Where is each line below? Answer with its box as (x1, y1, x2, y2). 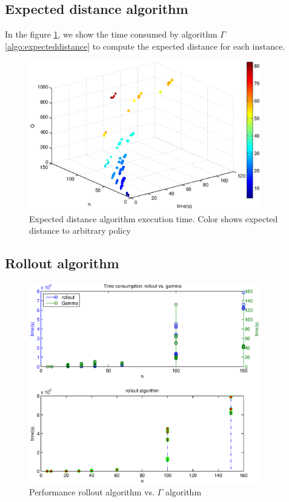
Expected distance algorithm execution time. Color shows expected (29, 212, 278, 225)
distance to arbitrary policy (29, 224, 131, 237)
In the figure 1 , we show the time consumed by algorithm (5, 28, 218, 41)
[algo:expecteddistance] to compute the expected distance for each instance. (5, 39, 285, 52)
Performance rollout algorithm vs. (29, 486, 154, 498)
